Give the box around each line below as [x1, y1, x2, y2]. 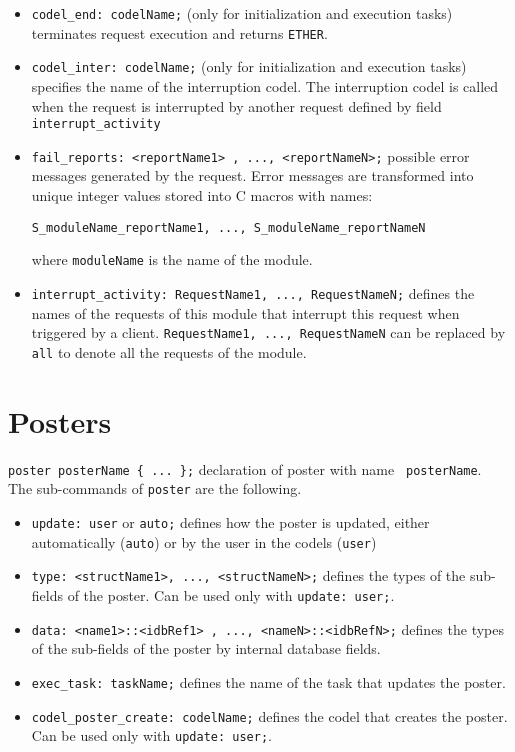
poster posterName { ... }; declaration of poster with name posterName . [8, 458, 482, 479]
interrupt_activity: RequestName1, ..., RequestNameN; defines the [31, 282, 475, 303]
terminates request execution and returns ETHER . [31, 22, 328, 43]
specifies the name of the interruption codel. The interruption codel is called [31, 75, 499, 96]
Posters [8, 400, 112, 441]
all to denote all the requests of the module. [31, 341, 307, 362]
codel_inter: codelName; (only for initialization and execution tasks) [31, 56, 467, 77]
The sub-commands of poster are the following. [8, 478, 302, 499]
